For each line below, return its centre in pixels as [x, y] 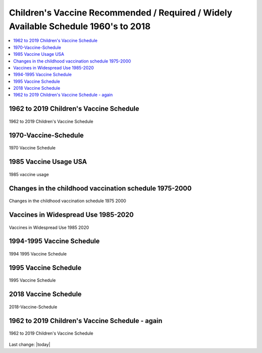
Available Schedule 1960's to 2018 [80, 26]
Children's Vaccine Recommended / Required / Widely [121, 13]
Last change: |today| [30, 344]
